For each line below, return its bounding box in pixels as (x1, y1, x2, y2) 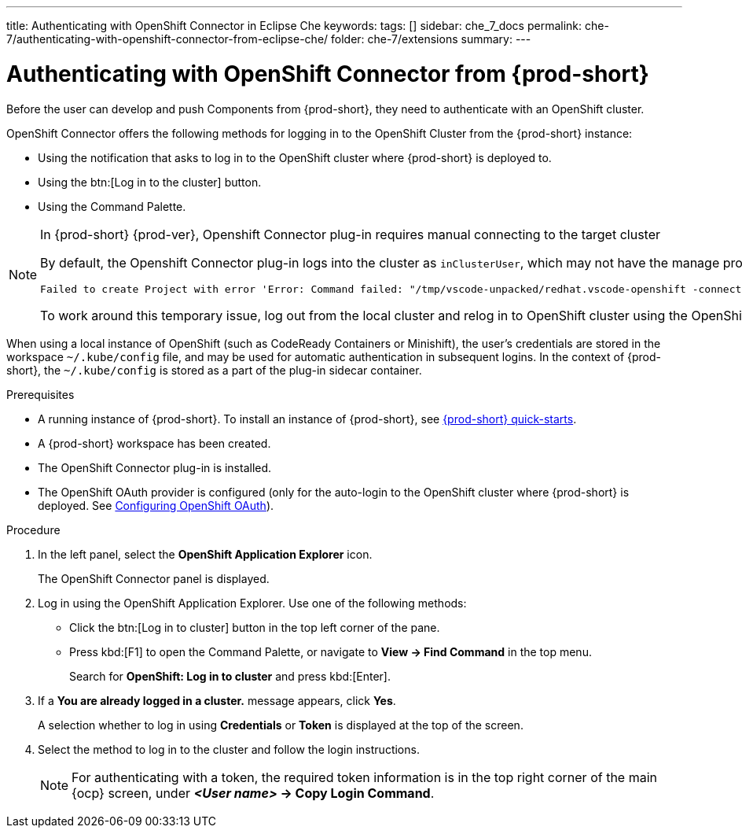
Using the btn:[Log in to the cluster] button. (38, 175, 262, 189)
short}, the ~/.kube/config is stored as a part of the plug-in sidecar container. (6, 363, 422, 377)
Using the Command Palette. (38, 199, 186, 213)
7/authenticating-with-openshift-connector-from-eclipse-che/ (6, 32, 329, 46)
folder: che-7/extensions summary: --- (331, 32, 531, 46)
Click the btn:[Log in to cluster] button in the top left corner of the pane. (69, 620, 440, 634)
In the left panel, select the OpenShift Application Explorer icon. (38, 547, 373, 561)
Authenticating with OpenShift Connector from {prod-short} (6, 60, 649, 87)
